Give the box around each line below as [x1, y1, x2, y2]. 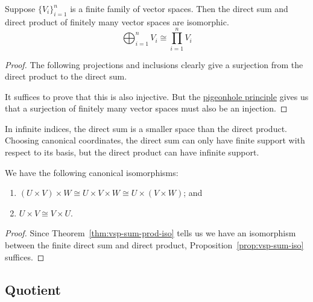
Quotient [5, 280, 61, 298]
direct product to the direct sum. [5, 70, 127, 83]
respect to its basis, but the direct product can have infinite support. [5, 146, 259, 159]
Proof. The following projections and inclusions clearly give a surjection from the [5, 58, 303, 71]
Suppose [5, 2, 36, 14]
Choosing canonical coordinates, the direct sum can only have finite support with [5, 134, 305, 146]
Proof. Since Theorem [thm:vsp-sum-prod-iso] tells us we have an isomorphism [5, 227, 296, 239]
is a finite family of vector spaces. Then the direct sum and [70, 2, 288, 14]
